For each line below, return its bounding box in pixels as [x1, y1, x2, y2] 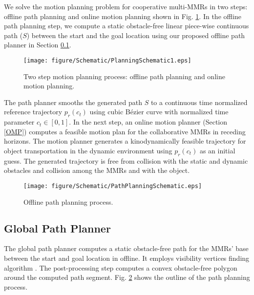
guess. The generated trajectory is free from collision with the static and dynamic [4, 155, 248, 166]
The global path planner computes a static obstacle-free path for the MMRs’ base [4, 243, 249, 253]
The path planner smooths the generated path [4, 97, 142, 107]
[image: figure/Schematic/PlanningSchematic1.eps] [23, 57, 191, 64]
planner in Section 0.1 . [4, 40, 71, 50]
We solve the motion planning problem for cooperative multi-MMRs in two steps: [4, 1, 248, 11]
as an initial [199, 145, 235, 155]
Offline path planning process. [23, 196, 113, 207]
